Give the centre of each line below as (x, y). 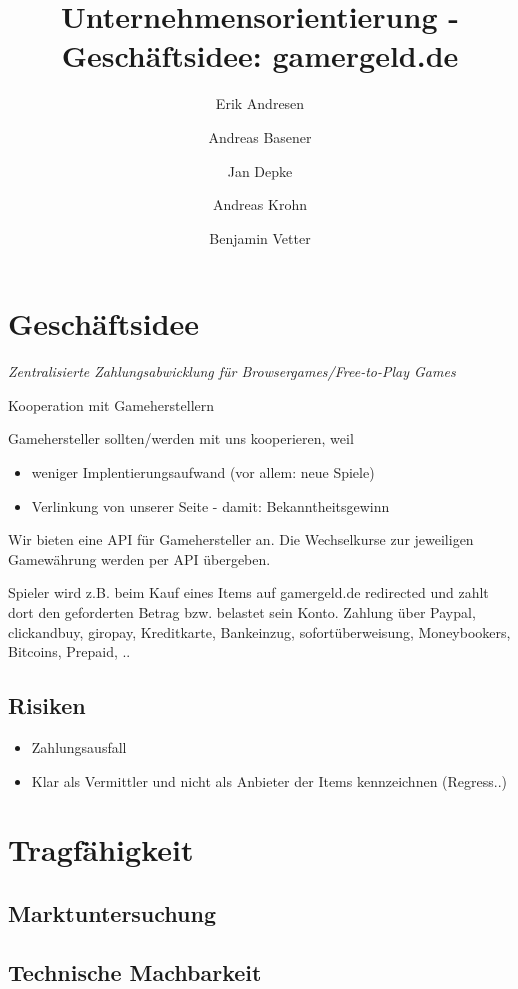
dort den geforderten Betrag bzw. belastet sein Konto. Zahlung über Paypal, (242, 611)
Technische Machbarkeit (135, 971)
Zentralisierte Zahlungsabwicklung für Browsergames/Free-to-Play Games (232, 371)
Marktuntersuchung (112, 912)
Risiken (47, 705)
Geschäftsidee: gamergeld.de (260, 55)
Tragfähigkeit (101, 849)
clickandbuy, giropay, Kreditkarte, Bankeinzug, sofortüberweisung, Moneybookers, (259, 631)
